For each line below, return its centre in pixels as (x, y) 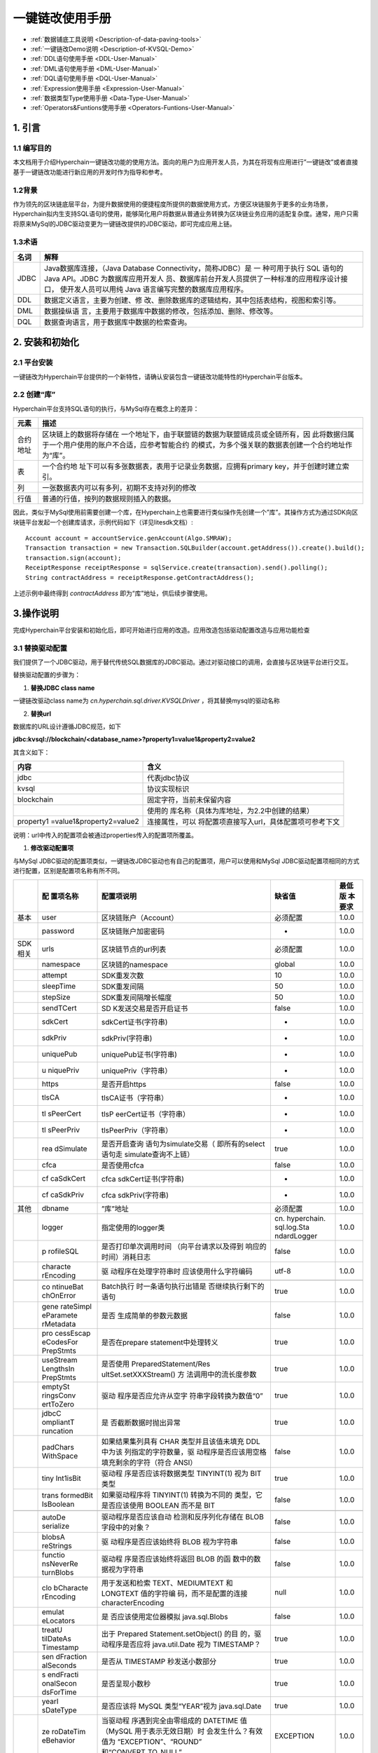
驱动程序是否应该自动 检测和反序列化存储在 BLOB (182, 1517)
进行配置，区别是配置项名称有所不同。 (68, 871)
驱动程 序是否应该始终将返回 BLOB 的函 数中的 (177, 1559)
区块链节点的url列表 (134, 949)
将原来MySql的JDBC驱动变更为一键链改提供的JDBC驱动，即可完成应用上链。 (124, 224)
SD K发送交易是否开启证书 (145, 1008)
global (285, 964)
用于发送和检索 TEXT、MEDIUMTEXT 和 (167, 1583)
